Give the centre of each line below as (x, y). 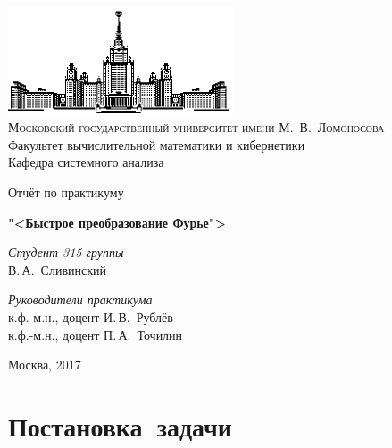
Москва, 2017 (45, 365)
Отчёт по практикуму (66, 191)
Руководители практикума (80, 299)
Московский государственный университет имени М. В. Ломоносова (196, 127)
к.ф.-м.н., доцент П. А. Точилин (96, 334)
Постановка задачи (120, 425)
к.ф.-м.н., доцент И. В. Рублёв (91, 316)
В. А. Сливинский (57, 269)
